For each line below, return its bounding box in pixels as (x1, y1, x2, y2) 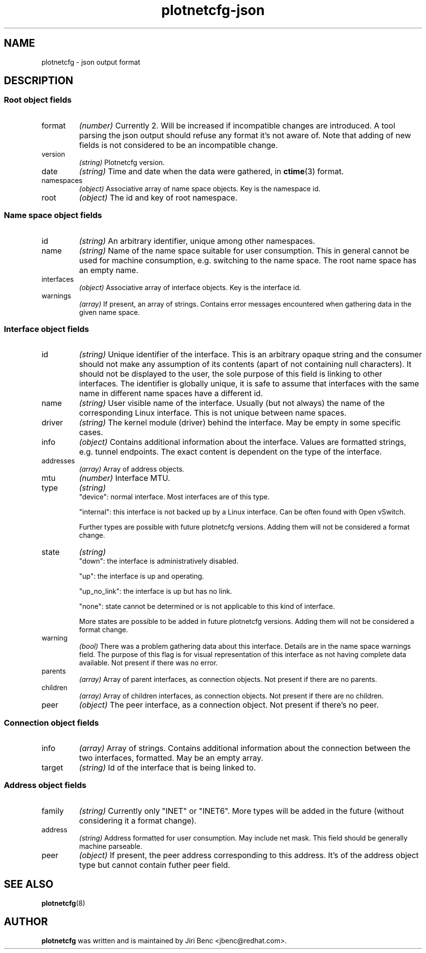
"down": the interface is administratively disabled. (79, 557, 239, 566)
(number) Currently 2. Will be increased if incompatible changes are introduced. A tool (79, 120, 395, 130)
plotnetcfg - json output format (41, 57, 141, 66)
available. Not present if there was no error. (79, 659, 218, 667)
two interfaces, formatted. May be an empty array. (79, 753, 264, 763)
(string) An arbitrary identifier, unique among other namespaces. (79, 236, 315, 246)
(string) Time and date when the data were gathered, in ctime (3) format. (79, 166, 344, 176)
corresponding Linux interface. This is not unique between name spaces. (79, 408, 347, 418)
